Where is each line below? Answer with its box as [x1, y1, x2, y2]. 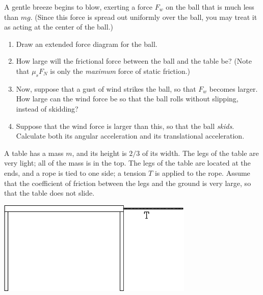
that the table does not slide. [4, 187, 95, 198]
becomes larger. [209, 83, 258, 94]
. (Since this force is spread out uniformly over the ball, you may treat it [30, 11, 257, 22]
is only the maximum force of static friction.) [50, 65, 191, 76]
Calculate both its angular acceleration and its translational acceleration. [16, 130, 245, 141]
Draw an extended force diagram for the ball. [16, 38, 157, 49]
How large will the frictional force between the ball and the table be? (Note [16, 56, 252, 66]
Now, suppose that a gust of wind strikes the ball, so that [16, 83, 196, 94]
